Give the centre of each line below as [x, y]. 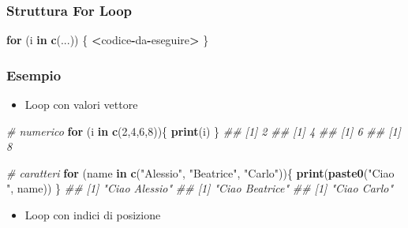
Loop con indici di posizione [93, 215]
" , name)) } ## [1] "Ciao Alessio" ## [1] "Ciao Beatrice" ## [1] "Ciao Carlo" [200, 188]
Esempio [34, 75]
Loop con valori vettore [81, 105]
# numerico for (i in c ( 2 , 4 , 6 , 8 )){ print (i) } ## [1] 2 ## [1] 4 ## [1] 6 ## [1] [204, 131]
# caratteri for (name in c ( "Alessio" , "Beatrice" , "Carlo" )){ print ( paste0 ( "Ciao [200, 172]
